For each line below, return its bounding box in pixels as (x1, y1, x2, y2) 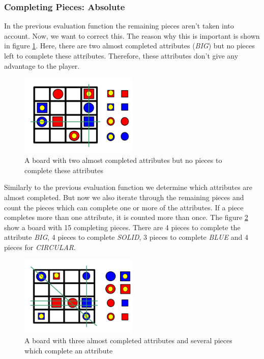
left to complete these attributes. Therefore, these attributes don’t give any (4, 50, 239, 61)
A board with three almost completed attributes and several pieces (24, 335, 232, 346)
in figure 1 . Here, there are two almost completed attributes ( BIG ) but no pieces (4, 40, 255, 51)
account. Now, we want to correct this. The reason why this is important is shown (4, 30, 260, 41)
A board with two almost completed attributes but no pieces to (24, 155, 222, 165)
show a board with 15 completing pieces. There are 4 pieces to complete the (4, 222, 241, 232)
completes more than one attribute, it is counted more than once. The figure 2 (4, 212, 248, 223)
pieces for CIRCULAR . (4, 241, 76, 252)
